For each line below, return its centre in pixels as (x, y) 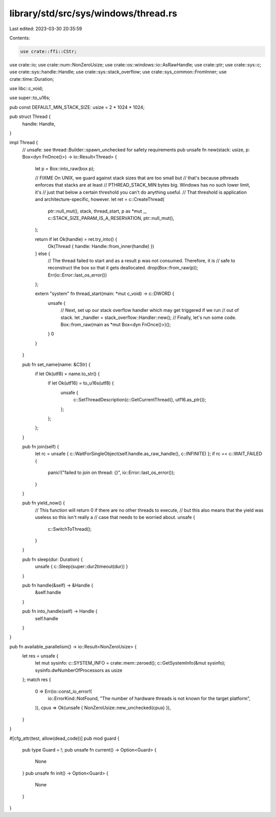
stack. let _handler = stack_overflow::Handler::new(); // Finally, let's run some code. (148, 317)
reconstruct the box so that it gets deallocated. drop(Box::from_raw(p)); (123, 268)
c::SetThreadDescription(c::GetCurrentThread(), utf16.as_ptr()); (140, 400)
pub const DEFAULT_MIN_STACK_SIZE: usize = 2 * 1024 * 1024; (77, 107)
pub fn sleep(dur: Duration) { (52, 559)
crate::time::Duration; (32, 79)
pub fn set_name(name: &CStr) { (56, 364)
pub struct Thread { (30, 117)
